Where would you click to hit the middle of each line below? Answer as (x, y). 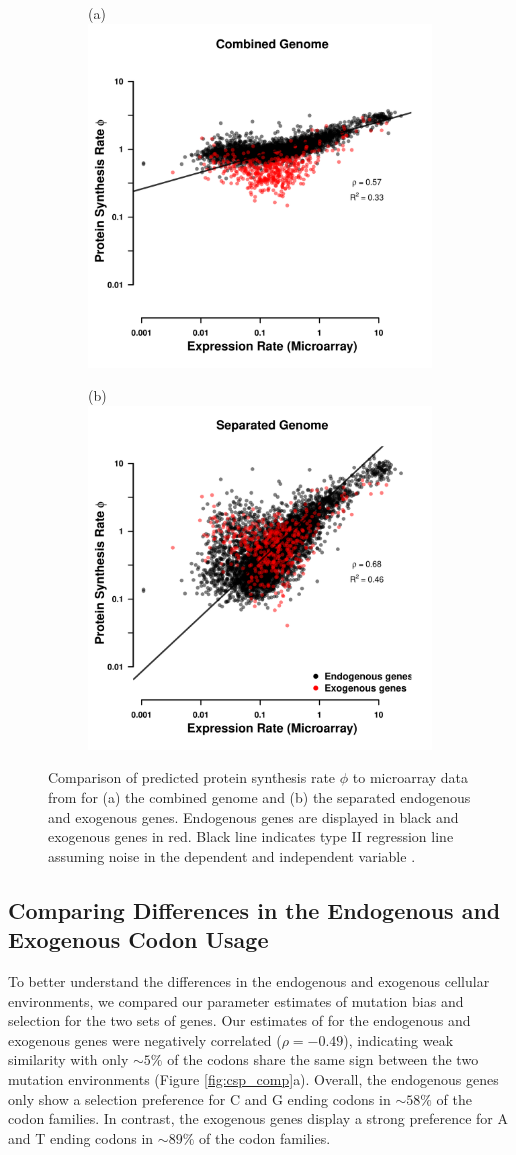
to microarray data (410, 777)
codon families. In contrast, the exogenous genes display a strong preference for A (258, 1118)
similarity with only (68, 1059)
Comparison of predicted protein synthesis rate (192, 777)
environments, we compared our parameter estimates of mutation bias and (236, 1000)
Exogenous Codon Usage (138, 939)
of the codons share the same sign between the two (323, 1059)
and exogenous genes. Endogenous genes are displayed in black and (253, 816)
